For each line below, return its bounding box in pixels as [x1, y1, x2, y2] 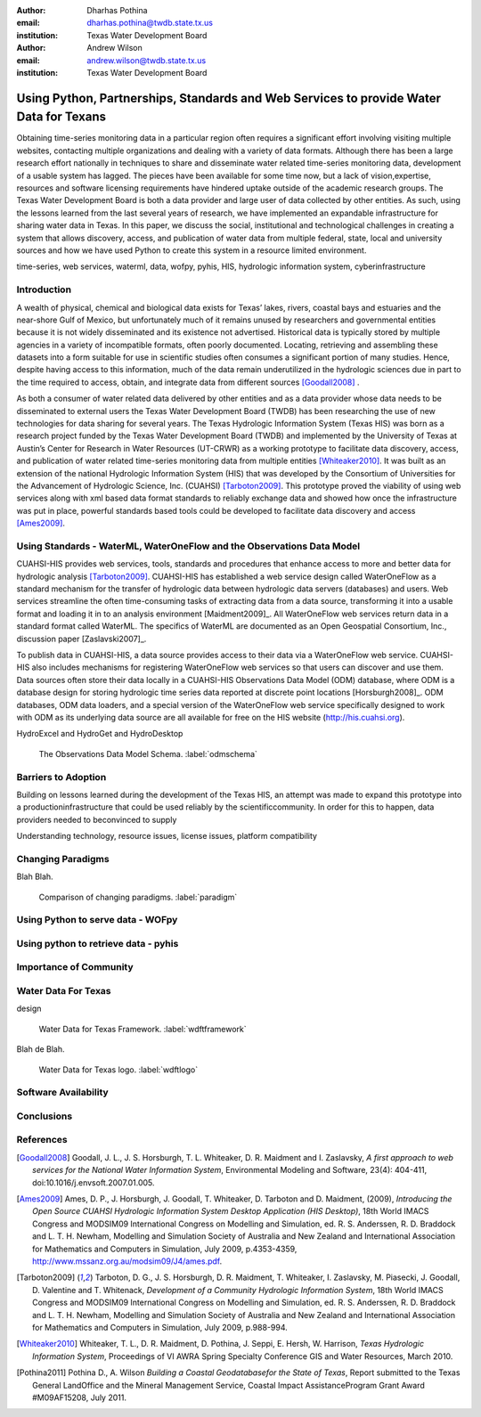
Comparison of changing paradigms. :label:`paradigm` [38, 892, 238, 902]
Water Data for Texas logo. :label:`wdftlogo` [38, 1064, 199, 1075]
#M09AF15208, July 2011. [32, 1392, 126, 1403]
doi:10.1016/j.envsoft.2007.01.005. [32, 1177, 155, 1188]
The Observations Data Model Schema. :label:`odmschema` [38, 748, 258, 759]
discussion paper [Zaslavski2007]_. [16, 633, 147, 644]
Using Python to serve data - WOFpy [16, 914, 178, 926]
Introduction [16, 283, 71, 296]
